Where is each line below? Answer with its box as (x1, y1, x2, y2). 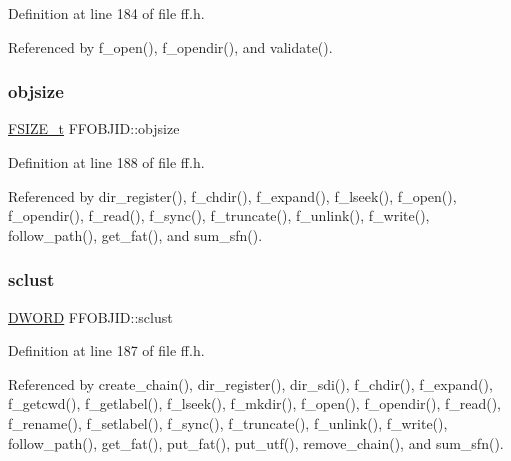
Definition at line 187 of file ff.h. (8, 340, 205, 361)
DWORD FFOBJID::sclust (8, 306, 173, 327)
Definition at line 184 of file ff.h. (8, 3, 205, 23)
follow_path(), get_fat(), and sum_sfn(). (8, 224, 263, 245)
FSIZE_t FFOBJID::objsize (8, 118, 180, 139)
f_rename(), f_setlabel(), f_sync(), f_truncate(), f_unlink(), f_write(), (8, 412, 448, 433)
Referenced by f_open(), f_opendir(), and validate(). (8, 36, 333, 57)
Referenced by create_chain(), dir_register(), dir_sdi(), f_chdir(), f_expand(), (8, 373, 493, 394)
